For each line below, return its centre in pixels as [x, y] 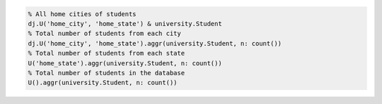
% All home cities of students [82, 14]
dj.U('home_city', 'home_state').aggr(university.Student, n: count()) [155, 43]
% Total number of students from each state [106, 53]
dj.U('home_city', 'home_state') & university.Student [125, 24]
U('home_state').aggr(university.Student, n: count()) [125, 63]
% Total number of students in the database [106, 73]
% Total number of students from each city [105, 34]
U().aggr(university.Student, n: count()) [103, 83]
